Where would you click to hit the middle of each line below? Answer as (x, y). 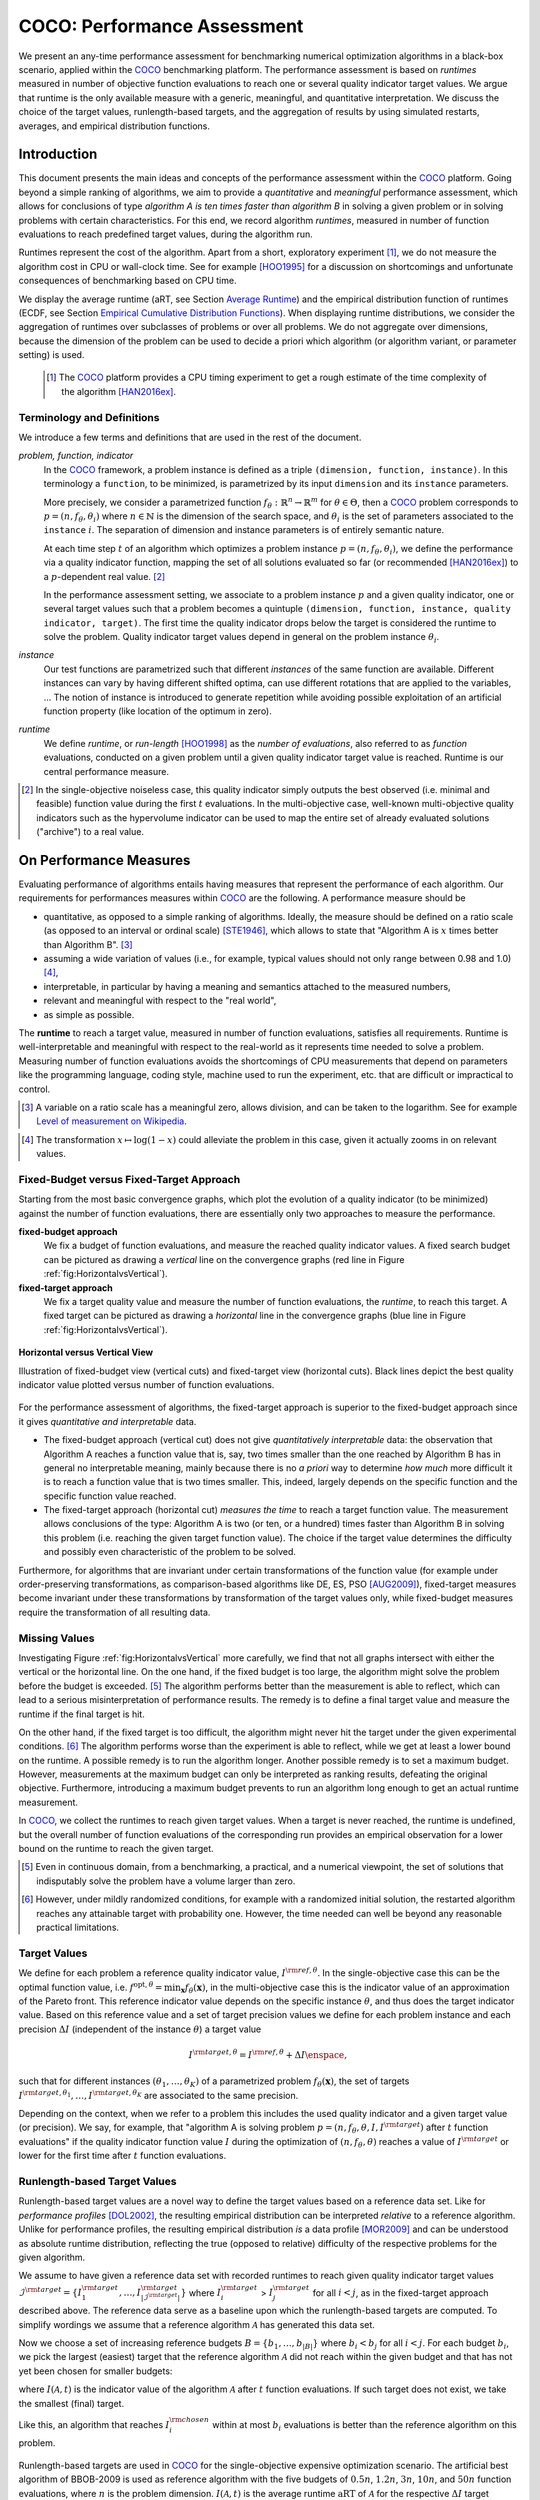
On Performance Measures (104, 860)
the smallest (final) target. (71, 2403)
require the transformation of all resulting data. (114, 1612)
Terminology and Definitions (89, 417)
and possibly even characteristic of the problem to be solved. (170, 1552)
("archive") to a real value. (90, 832)
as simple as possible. (89, 1014)
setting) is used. (51, 355)
